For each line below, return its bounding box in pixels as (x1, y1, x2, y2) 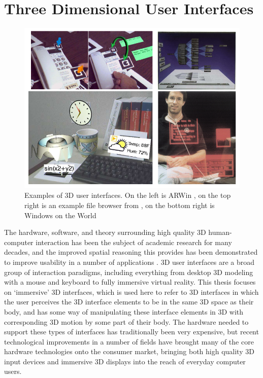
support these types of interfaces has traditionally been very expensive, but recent (4, 326, 259, 337)
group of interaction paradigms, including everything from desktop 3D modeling (4, 266, 253, 277)
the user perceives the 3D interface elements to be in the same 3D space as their (4, 296, 254, 307)
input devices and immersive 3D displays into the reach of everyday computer (4, 356, 246, 366)
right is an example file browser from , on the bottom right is (24, 199, 215, 210)
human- (208, 227, 232, 237)
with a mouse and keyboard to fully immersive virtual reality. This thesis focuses (4, 277, 256, 287)
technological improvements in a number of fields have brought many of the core (4, 336, 254, 347)
